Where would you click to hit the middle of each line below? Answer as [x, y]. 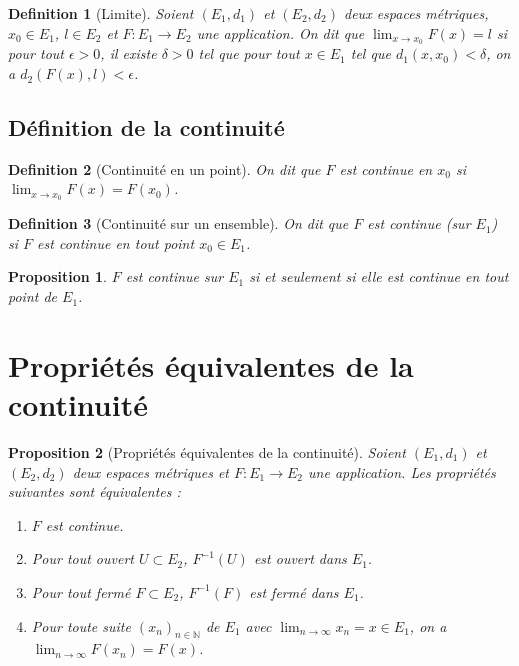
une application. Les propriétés [402, 471]
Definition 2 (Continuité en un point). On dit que [164, 168]
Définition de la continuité [146, 127]
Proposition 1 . [57, 276]
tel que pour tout [249, 53]
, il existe [128, 53]
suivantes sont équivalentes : [94, 491]
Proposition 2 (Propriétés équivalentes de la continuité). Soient [207, 451]
